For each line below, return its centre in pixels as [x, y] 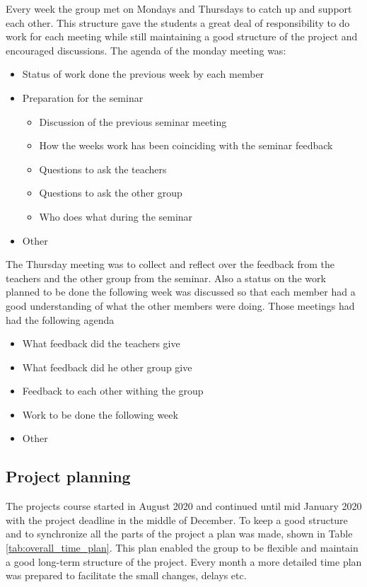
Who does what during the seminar [116, 216]
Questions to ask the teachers [103, 169]
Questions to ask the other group [111, 193]
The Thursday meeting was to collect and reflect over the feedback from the [170, 264]
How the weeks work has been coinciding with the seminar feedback [186, 145]
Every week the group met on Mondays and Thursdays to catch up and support [179, 8]
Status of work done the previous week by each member [143, 74]
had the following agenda [60, 319]
